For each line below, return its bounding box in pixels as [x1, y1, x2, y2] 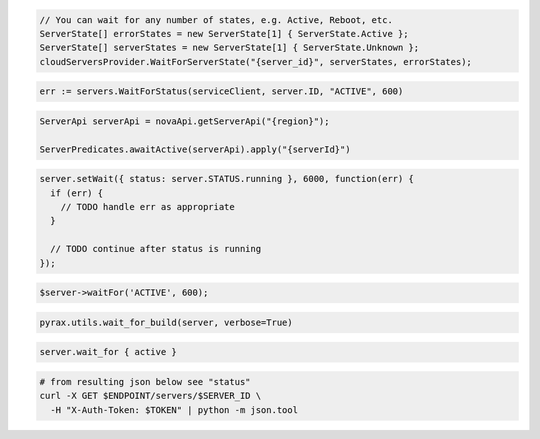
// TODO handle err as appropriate [60, 201, 235, 213]
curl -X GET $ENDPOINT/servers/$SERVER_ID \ [39, 390, 262, 402]
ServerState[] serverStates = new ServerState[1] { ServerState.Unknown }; [39, 42, 420, 54]
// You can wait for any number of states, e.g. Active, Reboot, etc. [39, 14, 394, 25]
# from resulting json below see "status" [39, 376, 251, 387]
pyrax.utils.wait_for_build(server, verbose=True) [39, 316, 294, 328]
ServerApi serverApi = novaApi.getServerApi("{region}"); [39, 115, 330, 127]
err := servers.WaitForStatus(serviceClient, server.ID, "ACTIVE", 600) [39, 86, 404, 97]
